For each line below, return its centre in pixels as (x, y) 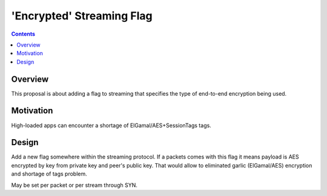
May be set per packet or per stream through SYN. (74, 185)
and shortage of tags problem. (49, 174)
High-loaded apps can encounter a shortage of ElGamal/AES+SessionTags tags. (111, 125)
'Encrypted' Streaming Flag (82, 16)
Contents (23, 34)
